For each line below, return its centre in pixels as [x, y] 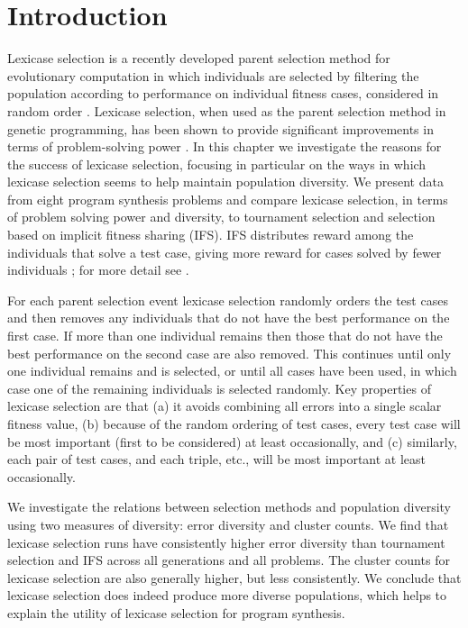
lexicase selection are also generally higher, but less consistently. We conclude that [234, 577]
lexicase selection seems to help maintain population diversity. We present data [225, 182]
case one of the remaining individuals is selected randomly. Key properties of [219, 388]
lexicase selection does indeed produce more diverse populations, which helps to [227, 595]
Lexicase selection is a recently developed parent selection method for [199, 58]
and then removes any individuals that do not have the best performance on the [229, 318]
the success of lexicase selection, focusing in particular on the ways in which [217, 164]
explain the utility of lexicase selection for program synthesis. [176, 612]
